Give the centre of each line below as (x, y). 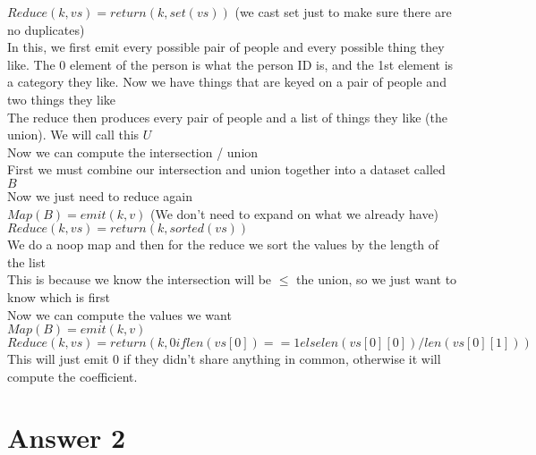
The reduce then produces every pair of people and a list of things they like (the (227, 117)
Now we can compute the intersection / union (133, 152)
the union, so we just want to (377, 279)
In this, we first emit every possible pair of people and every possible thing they (226, 47)
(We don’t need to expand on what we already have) (295, 213)
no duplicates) (46, 29)
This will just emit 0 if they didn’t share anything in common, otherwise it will (224, 359)
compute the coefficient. (72, 376)
